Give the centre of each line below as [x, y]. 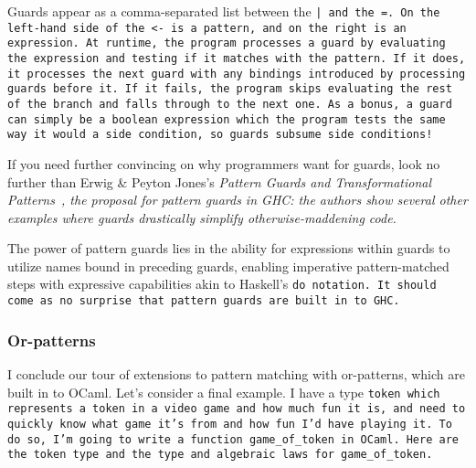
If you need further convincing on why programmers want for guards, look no [224, 163]
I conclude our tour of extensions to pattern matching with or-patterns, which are [236, 374]
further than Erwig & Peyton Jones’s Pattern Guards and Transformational [220, 181]
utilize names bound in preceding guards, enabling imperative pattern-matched [228, 266]
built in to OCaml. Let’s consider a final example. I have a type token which [224, 392]
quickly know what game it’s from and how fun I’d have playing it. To [230, 424]
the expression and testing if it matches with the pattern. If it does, [237, 58]
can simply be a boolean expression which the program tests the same [227, 119]
